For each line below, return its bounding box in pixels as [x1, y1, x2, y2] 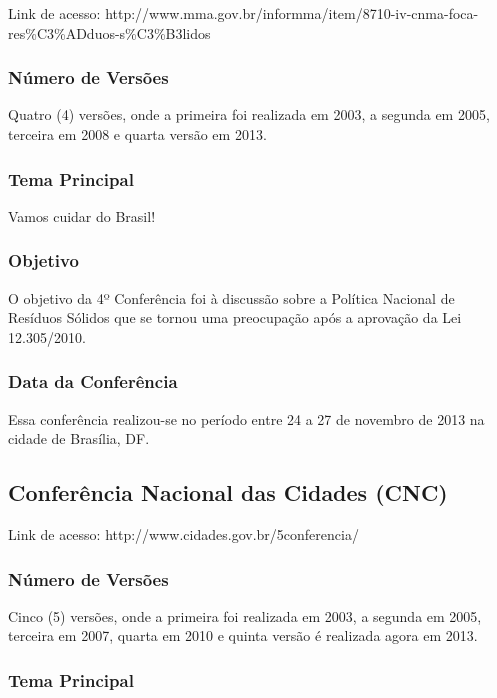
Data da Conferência [8, 369, 178, 394]
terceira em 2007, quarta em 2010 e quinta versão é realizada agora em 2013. [8, 625, 478, 646]
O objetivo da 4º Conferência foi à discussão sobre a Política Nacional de [8, 287, 455, 308]
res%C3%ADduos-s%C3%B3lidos [8, 22, 211, 43]
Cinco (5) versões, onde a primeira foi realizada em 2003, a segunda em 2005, [8, 605, 482, 626]
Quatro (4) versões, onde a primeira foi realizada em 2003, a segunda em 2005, [8, 104, 490, 125]
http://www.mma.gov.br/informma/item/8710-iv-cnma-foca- [105, 3, 479, 23]
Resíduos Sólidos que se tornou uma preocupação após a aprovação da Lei [8, 307, 462, 328]
